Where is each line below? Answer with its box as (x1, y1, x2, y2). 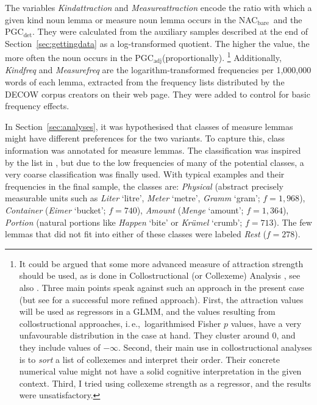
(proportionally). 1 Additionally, (162, 49, 282, 64)
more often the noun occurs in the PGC (5, 51, 154, 64)
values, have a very (230, 317, 302, 329)
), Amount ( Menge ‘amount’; (137, 204, 244, 217)
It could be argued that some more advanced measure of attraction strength (19, 257, 304, 270)
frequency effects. (5, 99, 69, 112)
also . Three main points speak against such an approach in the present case (19, 281, 304, 293)
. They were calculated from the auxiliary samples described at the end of (32, 25, 308, 38)
